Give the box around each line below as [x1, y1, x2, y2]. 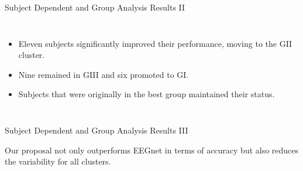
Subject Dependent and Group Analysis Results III [5, 124, 188, 136]
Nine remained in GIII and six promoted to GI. [18, 68, 189, 80]
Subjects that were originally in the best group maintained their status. [18, 88, 275, 100]
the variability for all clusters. [5, 155, 111, 167]
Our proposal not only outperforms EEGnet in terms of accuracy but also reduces [5, 143, 299, 156]
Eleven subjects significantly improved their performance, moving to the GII [18, 37, 292, 49]
